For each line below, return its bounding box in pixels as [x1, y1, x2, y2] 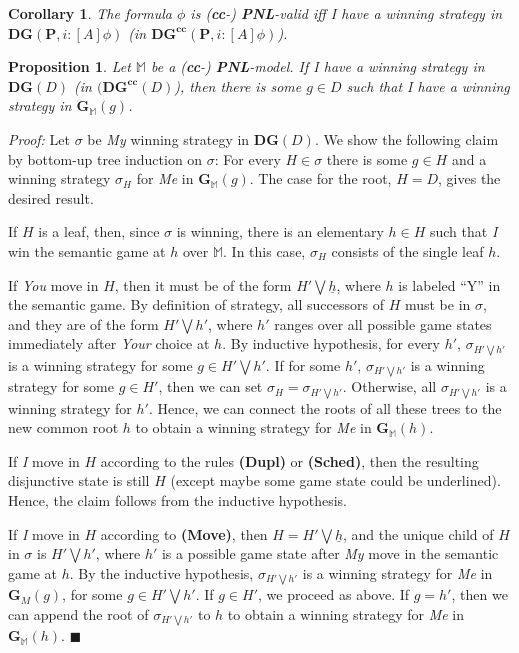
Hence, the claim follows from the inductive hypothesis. [8, 490, 347, 511]
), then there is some [174, 75, 302, 96]
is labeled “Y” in [398, 274, 501, 295]
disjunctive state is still [8, 470, 150, 491]
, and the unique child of [343, 523, 494, 544]
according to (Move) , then [100, 523, 268, 544]
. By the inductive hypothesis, [69, 562, 254, 583]
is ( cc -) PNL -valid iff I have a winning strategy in [190, 3, 503, 23]
